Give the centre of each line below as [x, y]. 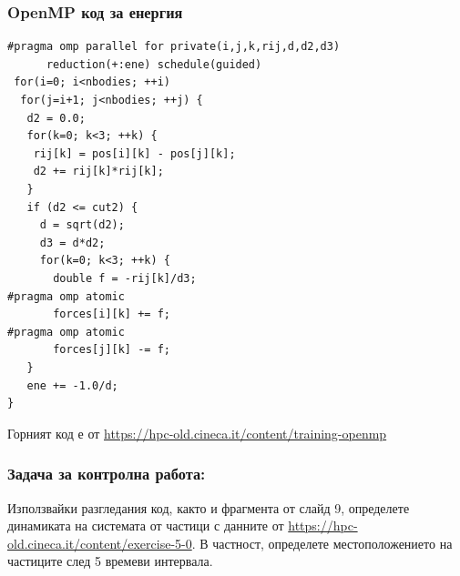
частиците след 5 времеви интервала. [110, 561]
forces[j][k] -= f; [112, 350]
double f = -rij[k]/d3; [125, 278]
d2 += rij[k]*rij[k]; [98, 172]
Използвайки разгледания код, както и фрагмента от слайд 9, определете [209, 507]
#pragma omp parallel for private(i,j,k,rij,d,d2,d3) [174, 47]
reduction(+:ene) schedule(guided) [154, 64]
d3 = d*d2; [72, 243]
